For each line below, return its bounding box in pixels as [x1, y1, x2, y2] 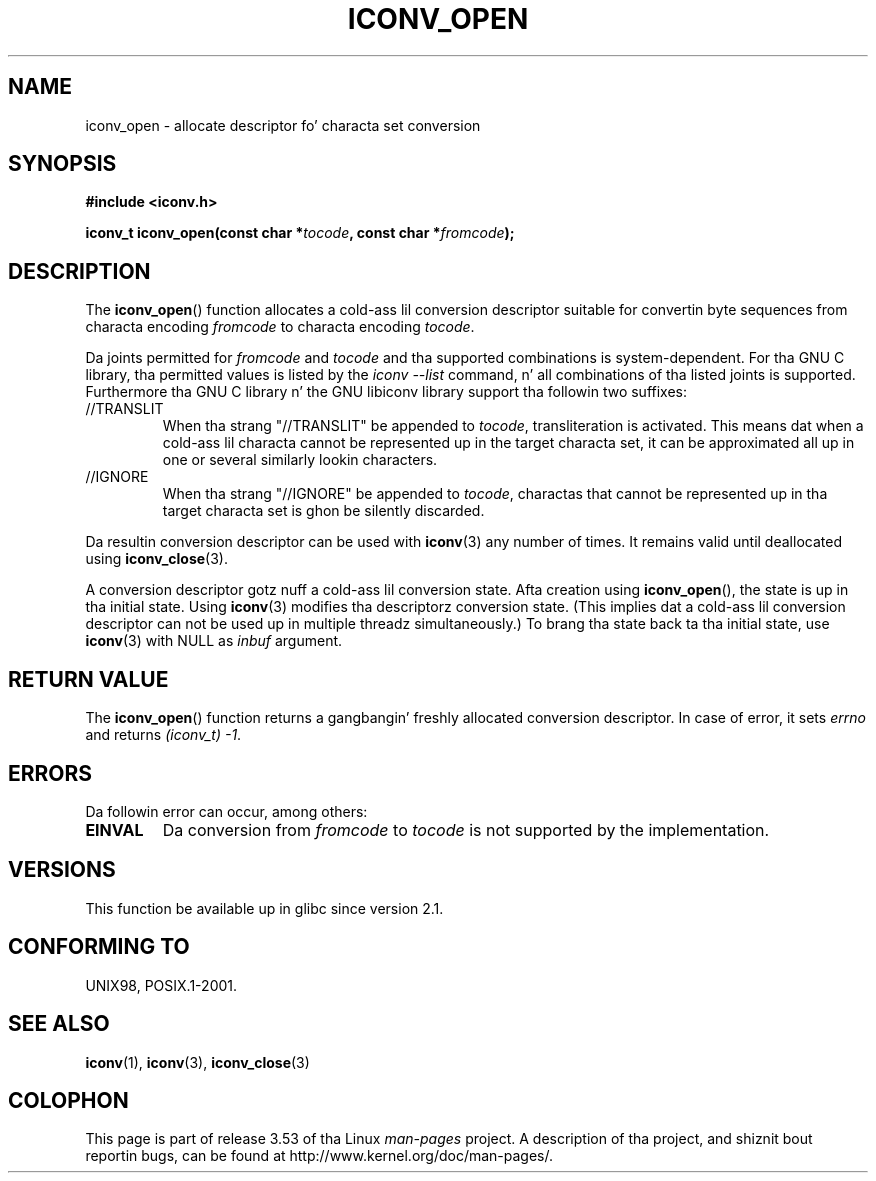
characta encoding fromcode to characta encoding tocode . [85, 318, 475, 336]
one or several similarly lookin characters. [162, 451, 438, 469]
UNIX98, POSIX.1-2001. [85, 976, 238, 994]
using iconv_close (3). [85, 550, 228, 568]
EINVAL [85, 819, 144, 840]
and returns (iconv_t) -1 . [85, 726, 242, 744]
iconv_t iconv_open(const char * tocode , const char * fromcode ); [85, 224, 515, 242]
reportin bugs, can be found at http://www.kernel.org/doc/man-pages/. [85, 1147, 554, 1165]
